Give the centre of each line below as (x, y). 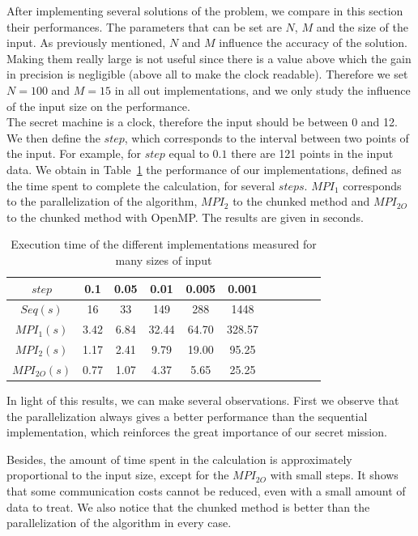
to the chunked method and (301, 201)
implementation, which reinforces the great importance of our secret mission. (197, 432)
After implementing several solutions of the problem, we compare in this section (205, 11)
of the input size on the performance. (98, 106)
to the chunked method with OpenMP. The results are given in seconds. (185, 217)
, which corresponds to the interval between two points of (267, 137)
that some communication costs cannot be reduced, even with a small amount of (206, 490)
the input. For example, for (74, 153)
